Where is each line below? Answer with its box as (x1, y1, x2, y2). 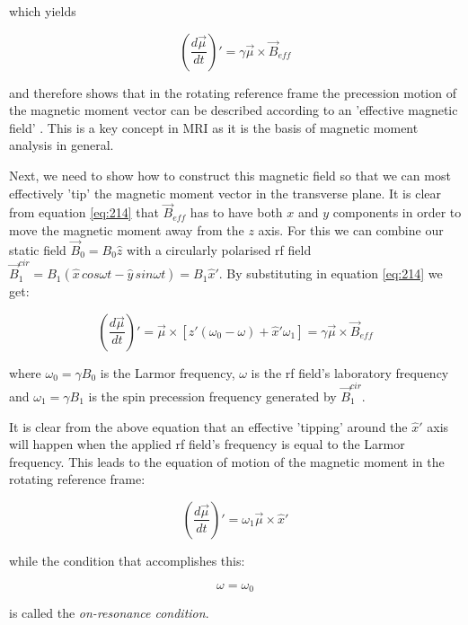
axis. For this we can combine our (258, 220, 444, 239)
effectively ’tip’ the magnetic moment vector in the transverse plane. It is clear (9, 183, 441, 202)
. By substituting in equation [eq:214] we (218, 264, 443, 283)
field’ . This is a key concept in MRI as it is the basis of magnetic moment (9, 118, 419, 136)
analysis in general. (9, 136, 114, 154)
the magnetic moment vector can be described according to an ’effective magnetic (9, 101, 458, 119)
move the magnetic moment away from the (9, 220, 244, 239)
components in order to (332, 203, 462, 222)
